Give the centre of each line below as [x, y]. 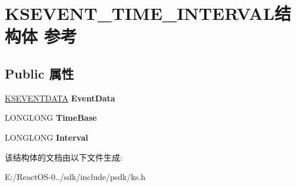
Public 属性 [39, 73]
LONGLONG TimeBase [51, 118]
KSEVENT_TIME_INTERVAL [140, 13]
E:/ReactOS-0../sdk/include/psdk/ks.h [75, 177]
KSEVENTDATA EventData [60, 98]
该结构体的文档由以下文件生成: [64, 157]
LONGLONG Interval [46, 137]
